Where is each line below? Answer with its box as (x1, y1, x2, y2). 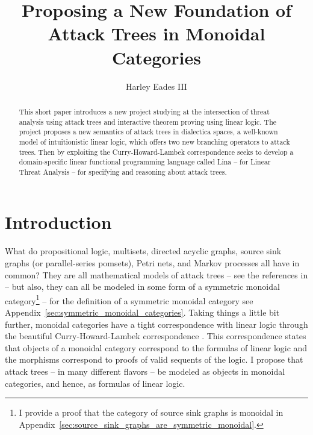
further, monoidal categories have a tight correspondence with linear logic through (5, 318, 308, 330)
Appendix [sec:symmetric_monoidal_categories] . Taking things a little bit (5, 306, 280, 319)
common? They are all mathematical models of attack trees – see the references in (5, 268, 308, 281)
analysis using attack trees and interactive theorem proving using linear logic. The (19, 116, 277, 127)
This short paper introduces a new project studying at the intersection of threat (19, 106, 270, 116)
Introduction (5, 210, 112, 234)
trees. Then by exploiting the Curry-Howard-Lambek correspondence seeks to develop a (19, 146, 294, 157)
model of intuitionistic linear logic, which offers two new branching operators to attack (19, 136, 290, 146)
